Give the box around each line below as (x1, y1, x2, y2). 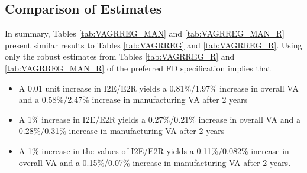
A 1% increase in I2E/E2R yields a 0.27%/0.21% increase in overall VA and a (18, 113, 300, 125)
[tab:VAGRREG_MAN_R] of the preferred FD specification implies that (5, 61, 272, 74)
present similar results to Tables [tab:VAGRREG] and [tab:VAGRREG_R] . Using (5, 38, 302, 51)
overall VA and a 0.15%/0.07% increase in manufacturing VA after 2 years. (18, 156, 291, 168)
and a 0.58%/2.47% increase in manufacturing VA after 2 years (18, 93, 248, 106)
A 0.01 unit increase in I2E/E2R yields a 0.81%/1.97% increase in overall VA (18, 81, 299, 94)
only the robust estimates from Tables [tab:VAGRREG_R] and (5, 50, 235, 63)
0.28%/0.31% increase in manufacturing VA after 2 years (18, 125, 225, 137)
